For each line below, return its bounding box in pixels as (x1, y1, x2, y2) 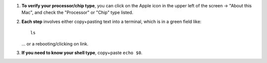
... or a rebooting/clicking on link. (21, 41, 89, 46)
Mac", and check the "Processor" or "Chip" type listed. (21, 10, 133, 16)
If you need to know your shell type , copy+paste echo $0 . (21, 49, 143, 56)
